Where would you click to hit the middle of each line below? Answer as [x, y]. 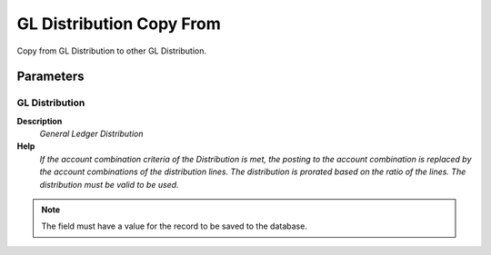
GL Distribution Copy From [119, 24]
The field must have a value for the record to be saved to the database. [175, 226]
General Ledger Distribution [92, 134]
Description [40, 121]
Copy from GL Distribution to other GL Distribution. [112, 51]
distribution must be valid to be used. [109, 184]
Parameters [50, 77]
